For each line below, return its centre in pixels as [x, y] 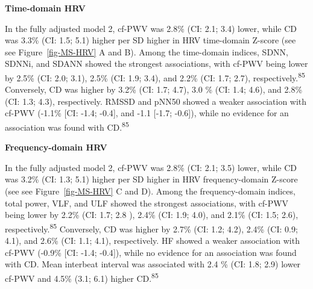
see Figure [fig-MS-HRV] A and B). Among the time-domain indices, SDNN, [147, 51]
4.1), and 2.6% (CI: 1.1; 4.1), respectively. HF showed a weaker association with [152, 241]
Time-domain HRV [45, 8]
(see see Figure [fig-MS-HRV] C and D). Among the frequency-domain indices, [150, 191]
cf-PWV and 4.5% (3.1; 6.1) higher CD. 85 [82, 277]
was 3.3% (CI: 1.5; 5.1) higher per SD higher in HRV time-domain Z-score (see [150, 40]
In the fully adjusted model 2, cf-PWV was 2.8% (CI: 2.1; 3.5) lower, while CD [151, 167]
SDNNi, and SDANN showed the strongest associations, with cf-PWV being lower [156, 64]
